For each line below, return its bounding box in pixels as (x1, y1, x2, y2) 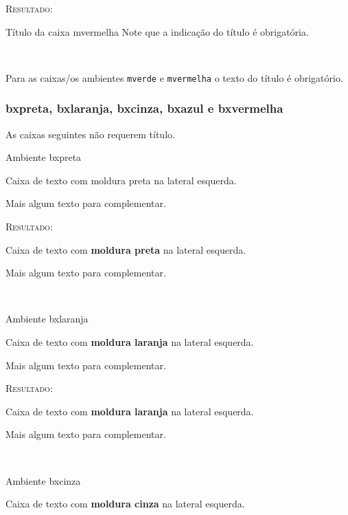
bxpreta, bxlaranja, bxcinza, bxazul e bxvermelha (5, 100, 283, 117)
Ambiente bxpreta (5, 150, 82, 164)
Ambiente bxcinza (5, 473, 81, 487)
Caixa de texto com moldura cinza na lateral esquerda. (5, 496, 245, 511)
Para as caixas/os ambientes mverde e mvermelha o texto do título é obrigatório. (5, 70, 343, 85)
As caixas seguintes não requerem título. (5, 127, 175, 141)
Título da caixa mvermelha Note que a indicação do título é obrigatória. (5, 24, 309, 39)
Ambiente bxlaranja (5, 311, 89, 326)
